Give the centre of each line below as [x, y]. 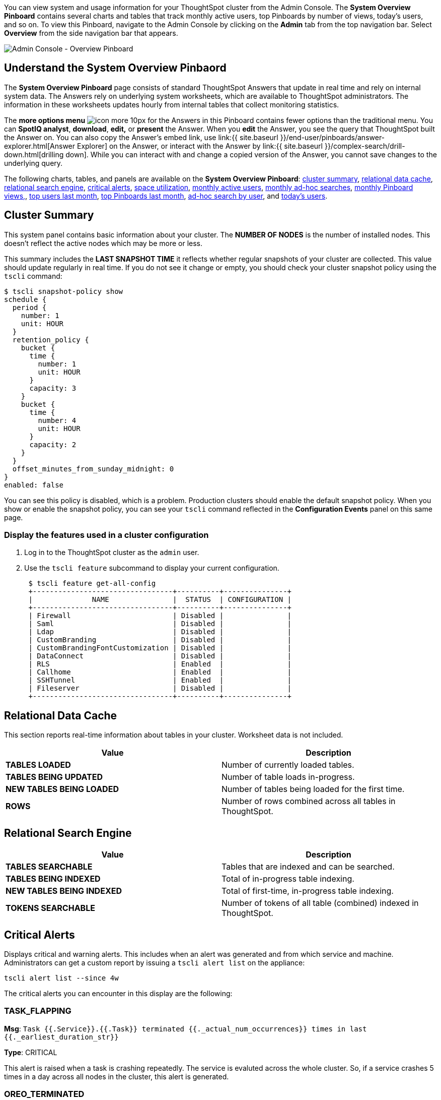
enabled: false [34, 485]
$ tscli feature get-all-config [92, 584]
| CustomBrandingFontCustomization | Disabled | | [160, 648]
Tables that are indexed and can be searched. [308, 867]
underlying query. [33, 163]
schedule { [25, 299]
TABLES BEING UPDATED [54, 777]
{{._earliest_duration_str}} [61, 1037]
